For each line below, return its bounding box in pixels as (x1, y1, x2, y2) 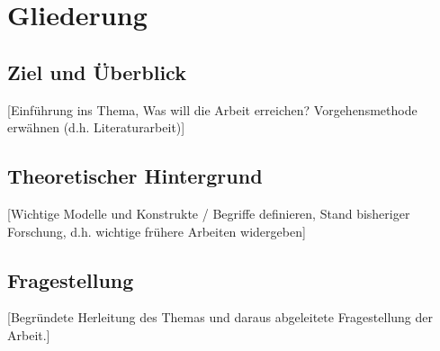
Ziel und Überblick (7, 58, 186, 85)
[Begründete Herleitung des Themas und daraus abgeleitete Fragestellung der (7, 308, 434, 327)
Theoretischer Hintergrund (7, 162, 263, 190)
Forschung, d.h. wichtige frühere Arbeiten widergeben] (7, 221, 306, 240)
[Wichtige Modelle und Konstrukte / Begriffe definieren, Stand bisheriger (7, 203, 410, 222)
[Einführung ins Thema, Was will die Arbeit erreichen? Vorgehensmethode (7, 100, 418, 119)
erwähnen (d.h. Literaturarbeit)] (7, 118, 185, 137)
